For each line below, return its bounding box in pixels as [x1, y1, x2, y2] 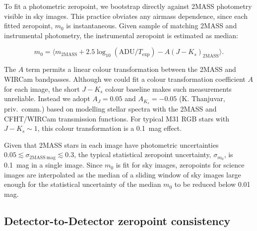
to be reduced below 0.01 [174, 179, 251, 189]
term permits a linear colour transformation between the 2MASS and [25, 64, 236, 74]
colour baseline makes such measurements [105, 83, 232, 94]
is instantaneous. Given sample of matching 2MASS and [66, 20, 237, 31]
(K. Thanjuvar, [179, 93, 225, 104]
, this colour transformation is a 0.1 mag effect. [37, 123, 182, 133]
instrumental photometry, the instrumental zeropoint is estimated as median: [4, 30, 238, 40]
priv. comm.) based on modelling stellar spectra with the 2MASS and [4, 104, 217, 114]
